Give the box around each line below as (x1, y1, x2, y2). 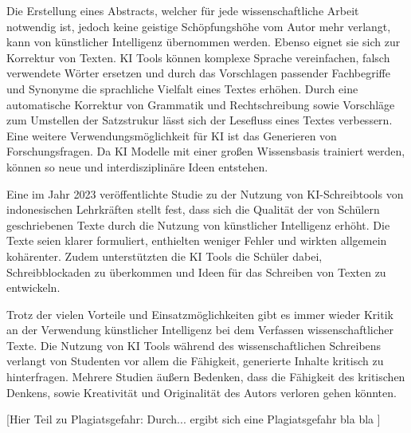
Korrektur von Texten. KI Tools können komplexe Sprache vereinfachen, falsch (6, 49, 390, 65)
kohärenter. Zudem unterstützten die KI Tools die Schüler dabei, (6, 247, 323, 264)
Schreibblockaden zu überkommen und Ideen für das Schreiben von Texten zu (6, 263, 386, 280)
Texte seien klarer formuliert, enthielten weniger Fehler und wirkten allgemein (6, 232, 387, 249)
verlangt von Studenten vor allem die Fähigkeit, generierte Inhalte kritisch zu (6, 352, 384, 369)
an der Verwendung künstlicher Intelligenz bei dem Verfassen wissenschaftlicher (6, 321, 393, 338)
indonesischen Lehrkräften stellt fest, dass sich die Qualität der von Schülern (6, 201, 380, 218)
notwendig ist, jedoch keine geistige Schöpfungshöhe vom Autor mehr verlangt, (6, 18, 391, 34)
